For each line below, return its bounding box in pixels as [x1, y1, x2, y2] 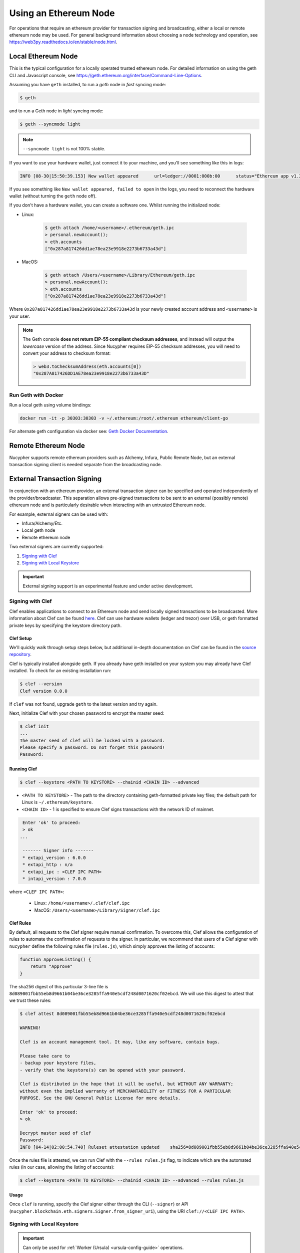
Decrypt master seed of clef [19, 1130, 91, 1136]
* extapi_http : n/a [22, 862, 73, 868]
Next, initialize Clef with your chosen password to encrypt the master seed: [9, 710, 164, 716]
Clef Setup [9, 635, 32, 641]
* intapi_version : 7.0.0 [22, 876, 86, 882]
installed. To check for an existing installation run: [9, 668, 111, 674]
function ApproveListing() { [19, 956, 91, 962]
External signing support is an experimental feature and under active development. [22, 583, 193, 589]
